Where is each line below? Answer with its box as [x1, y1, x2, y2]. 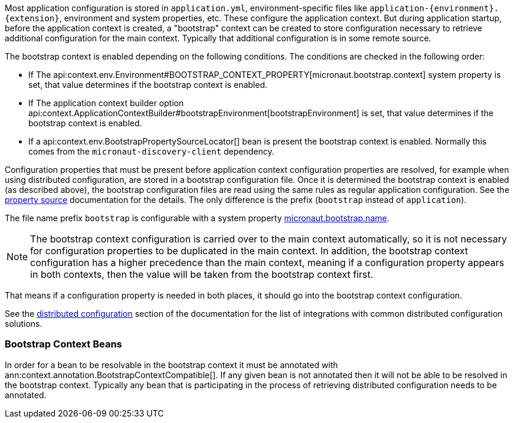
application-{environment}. [369, 4, 499, 13]
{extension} [5, 14, 60, 23]
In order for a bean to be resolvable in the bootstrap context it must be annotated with [5, 359, 338, 370]
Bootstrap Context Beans [5, 338, 122, 350]
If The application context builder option [28, 98, 184, 108]
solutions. [5, 319, 42, 329]
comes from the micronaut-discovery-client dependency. [28, 146, 274, 156]
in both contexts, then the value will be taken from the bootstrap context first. [30, 268, 374, 280]
